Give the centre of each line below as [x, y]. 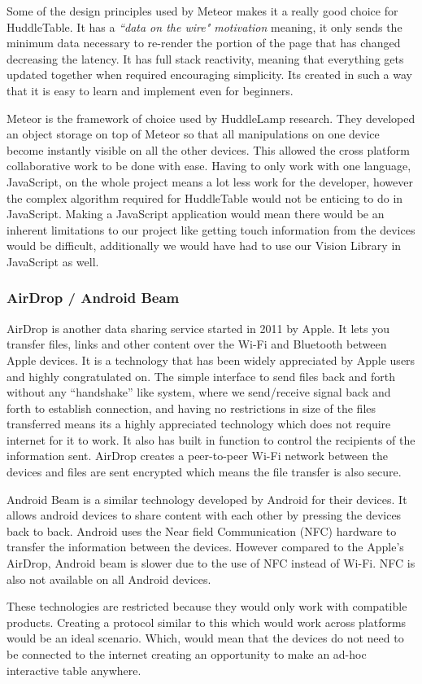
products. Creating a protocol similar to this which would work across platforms [207, 622]
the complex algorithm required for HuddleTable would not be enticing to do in [205, 197]
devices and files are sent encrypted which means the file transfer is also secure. [204, 472]
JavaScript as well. [53, 261]
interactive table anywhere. [74, 670]
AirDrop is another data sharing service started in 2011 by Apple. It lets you [198, 328]
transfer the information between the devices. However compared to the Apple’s [205, 547]
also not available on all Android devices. [109, 579]
